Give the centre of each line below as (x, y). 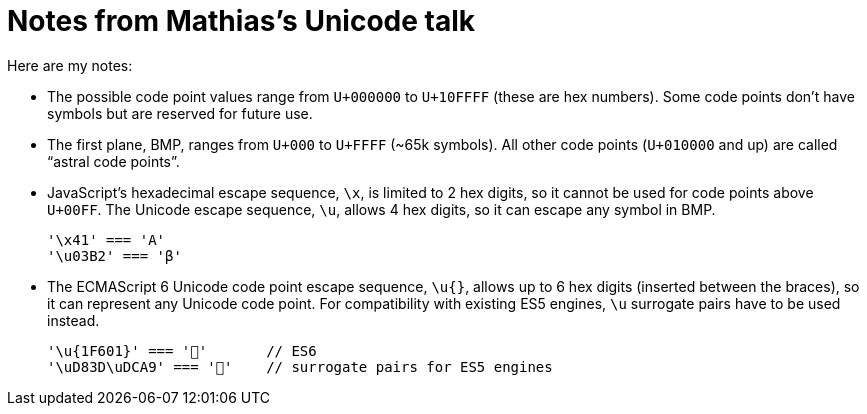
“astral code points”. (113, 161)
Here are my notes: (70, 65)
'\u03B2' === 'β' (114, 255)
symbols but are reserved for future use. (180, 113)
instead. (73, 320)
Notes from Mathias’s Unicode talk (241, 21)
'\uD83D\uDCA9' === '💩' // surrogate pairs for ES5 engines (300, 366)
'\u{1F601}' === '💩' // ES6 (182, 350)
